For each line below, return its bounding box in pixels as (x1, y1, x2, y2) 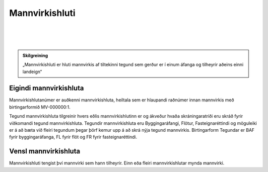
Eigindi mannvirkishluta (9, 84, 84, 92)
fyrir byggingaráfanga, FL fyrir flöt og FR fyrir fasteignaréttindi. (9, 134, 137, 140)
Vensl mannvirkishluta (9, 147, 80, 156)
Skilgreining (22, 52, 48, 58)
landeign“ (22, 69, 42, 75)
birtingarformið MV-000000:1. (9, 104, 70, 110)
